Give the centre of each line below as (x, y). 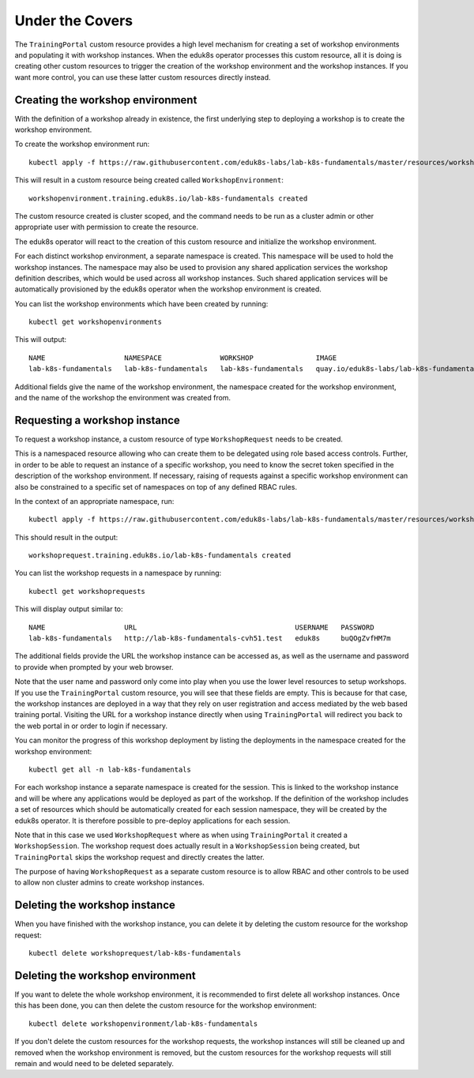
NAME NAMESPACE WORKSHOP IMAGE (183, 358)
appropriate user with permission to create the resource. (107, 227)
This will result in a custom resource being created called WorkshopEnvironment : (149, 180)
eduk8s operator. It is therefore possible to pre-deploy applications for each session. (152, 821)
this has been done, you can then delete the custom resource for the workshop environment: (166, 1005)
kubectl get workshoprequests (87, 591)
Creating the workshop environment (106, 100)
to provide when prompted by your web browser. (94, 667)
